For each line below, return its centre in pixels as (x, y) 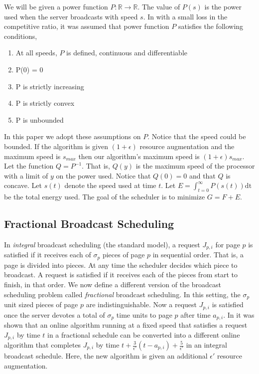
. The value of (159, 6)
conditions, (21, 36)
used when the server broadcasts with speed (71, 16)
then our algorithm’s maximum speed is (139, 156)
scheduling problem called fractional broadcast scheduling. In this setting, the (122, 294)
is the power (223, 6)
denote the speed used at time (110, 185)
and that (202, 175)
